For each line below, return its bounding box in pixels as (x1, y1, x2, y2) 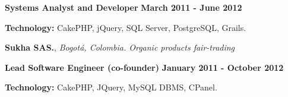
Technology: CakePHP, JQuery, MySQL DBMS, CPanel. (5, 81, 217, 93)
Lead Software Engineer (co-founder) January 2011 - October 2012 (5, 61, 284, 73)
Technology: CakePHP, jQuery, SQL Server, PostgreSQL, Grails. (5, 21, 246, 33)
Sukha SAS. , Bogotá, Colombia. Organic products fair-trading (5, 41, 235, 54)
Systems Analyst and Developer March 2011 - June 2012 (5, 1, 242, 13)
